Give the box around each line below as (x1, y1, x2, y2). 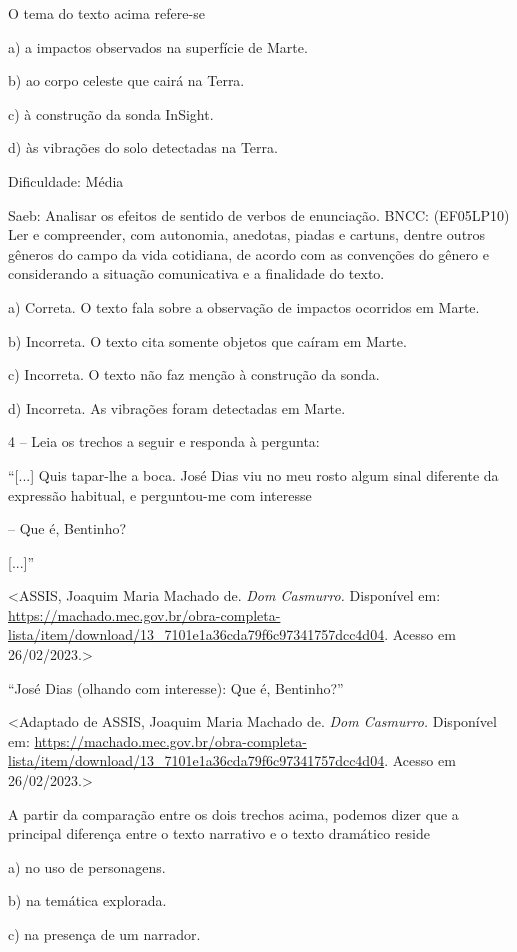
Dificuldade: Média (8, 170, 124, 191)
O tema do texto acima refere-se (8, 3, 205, 23)
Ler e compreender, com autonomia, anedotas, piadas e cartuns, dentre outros (8, 224, 486, 245)
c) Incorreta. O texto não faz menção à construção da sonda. (8, 364, 380, 385)
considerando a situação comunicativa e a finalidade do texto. (8, 263, 385, 284)
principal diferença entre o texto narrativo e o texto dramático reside (8, 823, 430, 844)
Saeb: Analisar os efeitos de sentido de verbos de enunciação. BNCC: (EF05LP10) (8, 204, 510, 225)
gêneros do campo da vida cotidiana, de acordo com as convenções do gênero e (8, 243, 489, 264)
